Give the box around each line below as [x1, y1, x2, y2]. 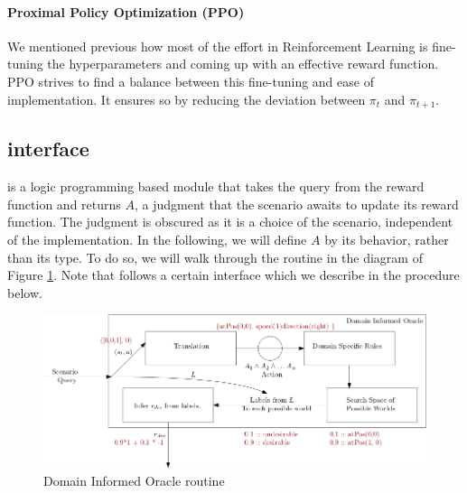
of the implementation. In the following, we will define [7, 230, 307, 249]
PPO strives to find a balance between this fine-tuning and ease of [7, 71, 374, 90]
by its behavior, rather [324, 230, 449, 249]
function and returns [7, 194, 121, 213]
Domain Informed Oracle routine [43, 470, 225, 489]
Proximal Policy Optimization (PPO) [7, 2, 245, 21]
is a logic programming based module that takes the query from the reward [7, 177, 425, 196]
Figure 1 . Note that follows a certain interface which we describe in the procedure [7, 265, 460, 284]
